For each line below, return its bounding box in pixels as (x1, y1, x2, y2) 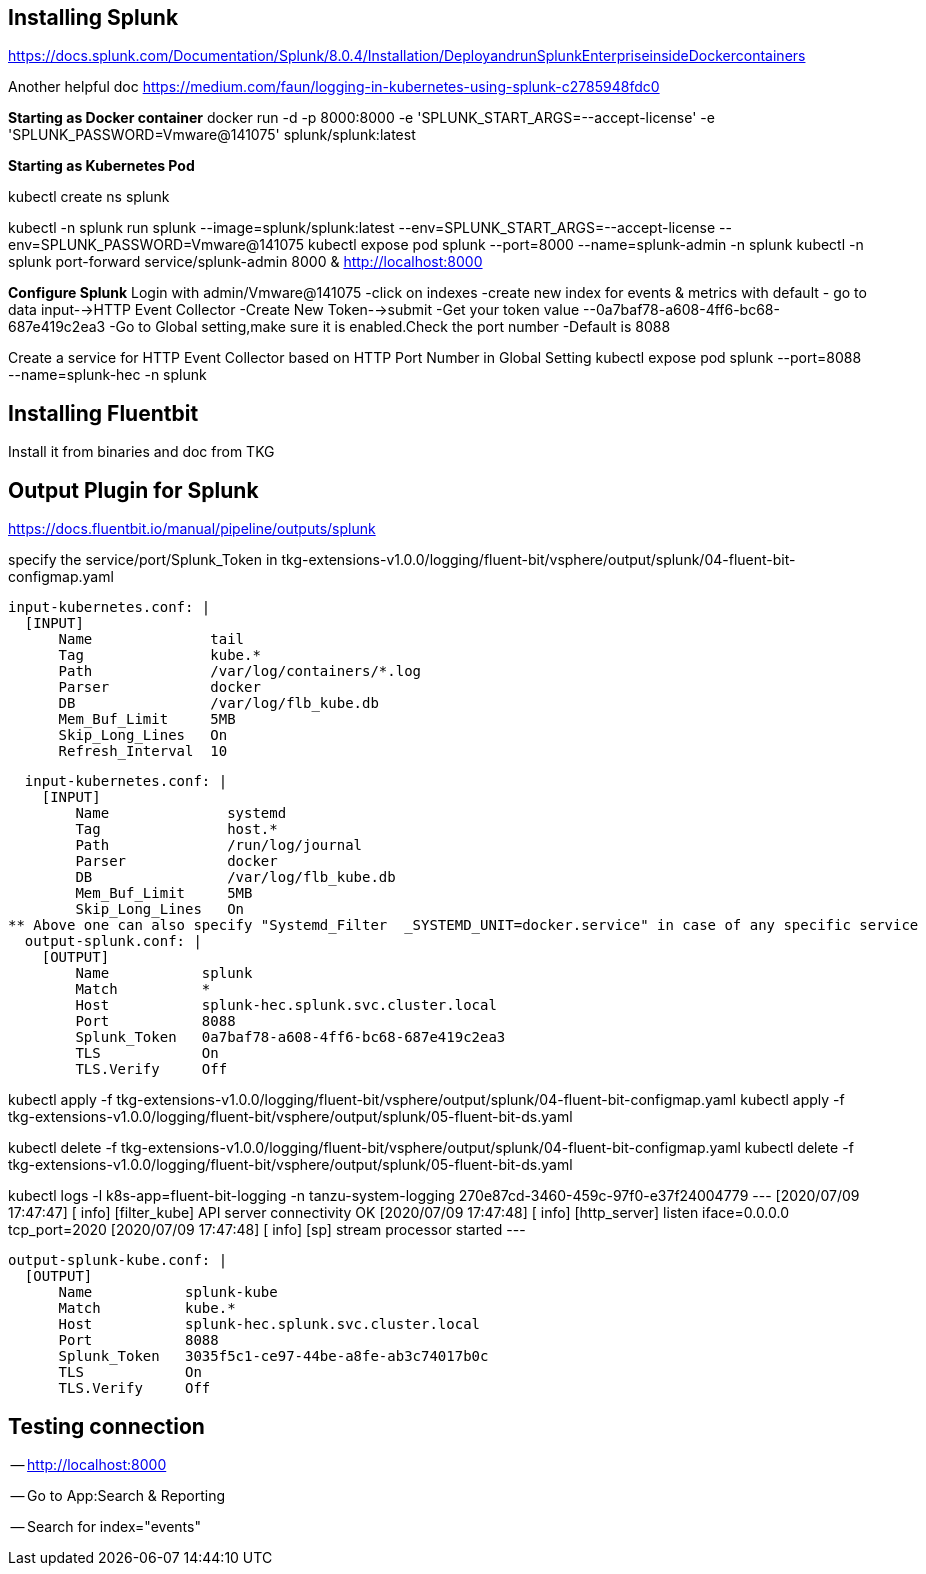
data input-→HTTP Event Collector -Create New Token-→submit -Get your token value (8, 301, 580, 319)
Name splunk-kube (58, 1284, 278, 1301)
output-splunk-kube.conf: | (8, 1252, 228, 1269)
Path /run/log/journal (75, 837, 363, 854)
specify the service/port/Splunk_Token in (8, 551, 278, 569)
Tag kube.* (58, 647, 261, 664)
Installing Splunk (8, 5, 179, 30)
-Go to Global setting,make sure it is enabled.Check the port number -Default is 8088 (109, 318, 671, 336)
